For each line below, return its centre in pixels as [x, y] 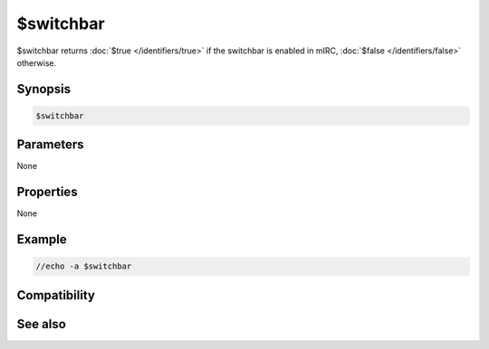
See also [42, 324]
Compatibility [56, 295]
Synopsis [44, 89]
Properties [47, 192]
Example [42, 240]
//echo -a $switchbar [84, 266]
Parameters [50, 145]
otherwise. [37, 62]
